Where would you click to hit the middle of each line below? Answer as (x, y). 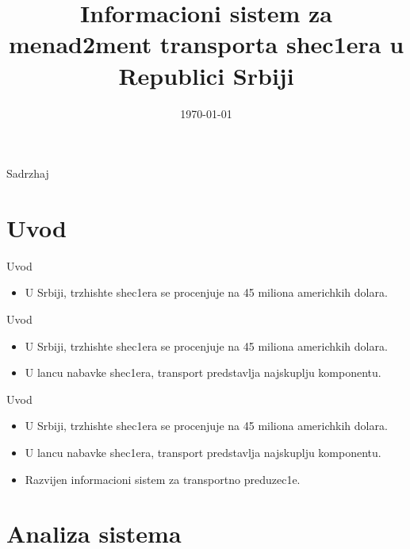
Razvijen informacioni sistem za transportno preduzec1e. (163, 479)
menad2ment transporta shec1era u (206, 44)
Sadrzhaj (28, 173)
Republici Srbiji (206, 75)
